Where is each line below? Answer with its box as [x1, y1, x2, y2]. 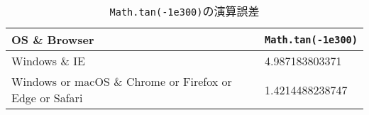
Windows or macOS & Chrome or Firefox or [11, 73, 232, 89]
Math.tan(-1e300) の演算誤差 [109, 3, 260, 19]
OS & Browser [11, 31, 94, 48]
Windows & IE [11, 53, 85, 69]
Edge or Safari [11, 89, 83, 106]
